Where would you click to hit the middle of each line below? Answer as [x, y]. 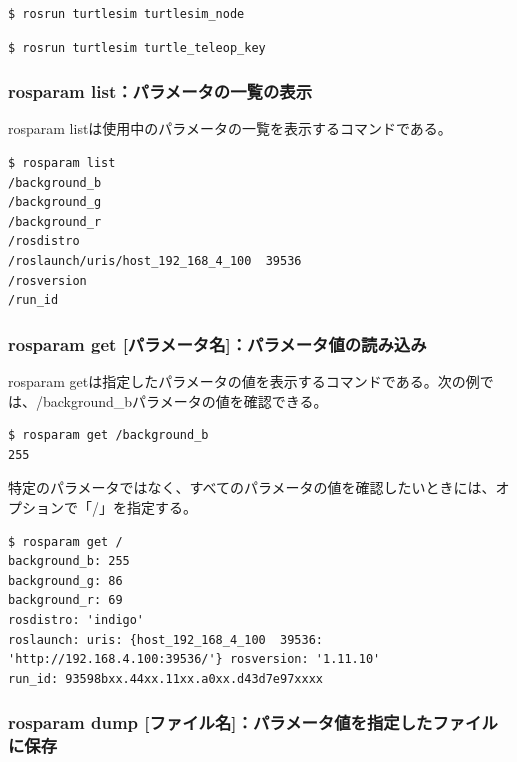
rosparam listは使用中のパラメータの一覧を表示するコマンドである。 [230, 128]
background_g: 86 [65, 580]
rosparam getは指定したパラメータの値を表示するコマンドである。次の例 [244, 380]
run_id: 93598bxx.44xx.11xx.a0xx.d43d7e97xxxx [165, 678]
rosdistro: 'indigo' [76, 619]
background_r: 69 [65, 600]
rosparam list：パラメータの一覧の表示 [160, 91]
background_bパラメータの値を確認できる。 [185, 400]
